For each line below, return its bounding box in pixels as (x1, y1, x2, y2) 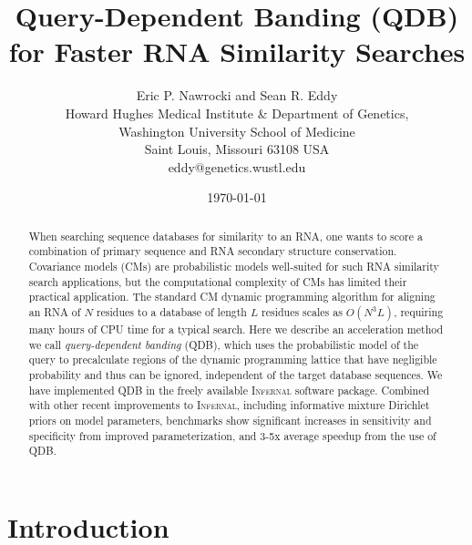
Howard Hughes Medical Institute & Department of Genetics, (65, 103, 409, 122)
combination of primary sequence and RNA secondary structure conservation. (28, 243, 397, 259)
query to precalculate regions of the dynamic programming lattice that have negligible (28, 352, 437, 367)
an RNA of (28, 303, 81, 319)
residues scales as (262, 303, 343, 319)
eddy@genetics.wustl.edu (168, 157, 306, 176)
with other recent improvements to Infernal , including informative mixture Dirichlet (28, 397, 430, 413)
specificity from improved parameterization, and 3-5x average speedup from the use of (28, 427, 436, 443)
